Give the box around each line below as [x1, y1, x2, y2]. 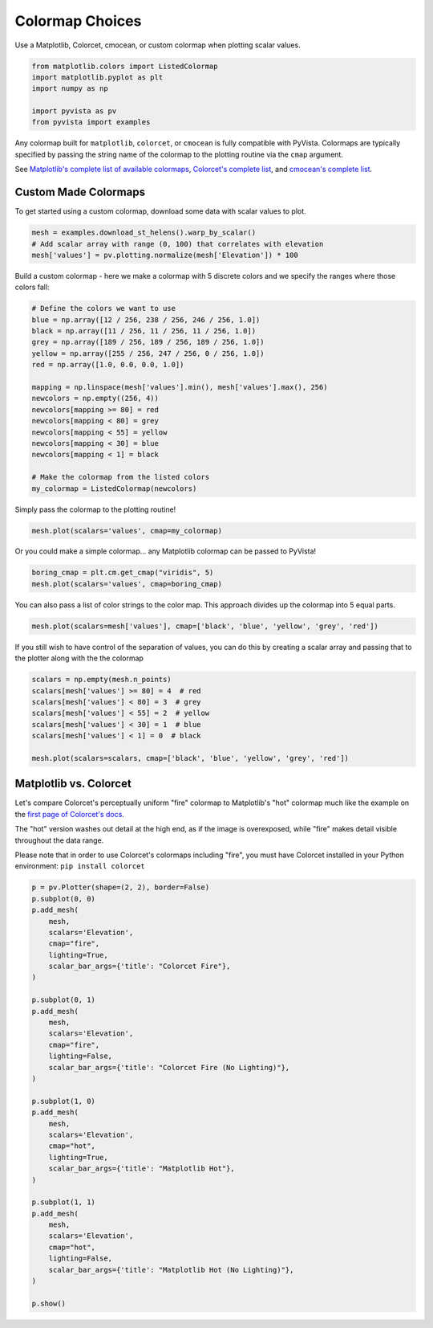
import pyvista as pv [31, 107, 117, 116]
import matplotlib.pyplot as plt [31, 72, 164, 82]
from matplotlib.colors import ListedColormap [31, 61, 218, 71]
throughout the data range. [14, 836, 104, 845]
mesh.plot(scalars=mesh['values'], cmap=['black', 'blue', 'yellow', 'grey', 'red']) [31, 621, 378, 631]
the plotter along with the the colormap [14, 653, 144, 663]
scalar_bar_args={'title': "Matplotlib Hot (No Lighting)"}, [48, 1265, 294, 1274]
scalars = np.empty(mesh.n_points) [31, 675, 172, 684]
